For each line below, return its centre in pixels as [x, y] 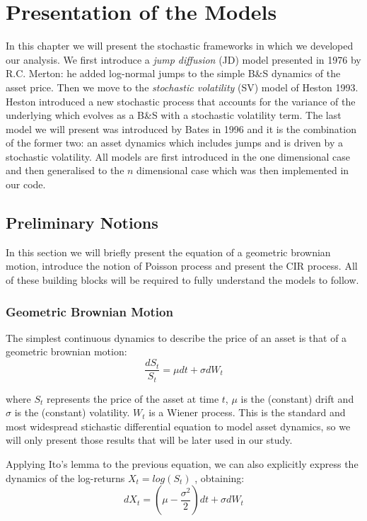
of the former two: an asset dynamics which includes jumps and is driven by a [174, 143]
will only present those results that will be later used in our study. [149, 440]
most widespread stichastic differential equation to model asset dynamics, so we [178, 426]
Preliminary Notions [82, 223]
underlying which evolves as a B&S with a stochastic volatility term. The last [174, 115]
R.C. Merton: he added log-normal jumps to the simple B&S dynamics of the [173, 73]
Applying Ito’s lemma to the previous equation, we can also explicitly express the [182, 463]
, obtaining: [220, 477]
